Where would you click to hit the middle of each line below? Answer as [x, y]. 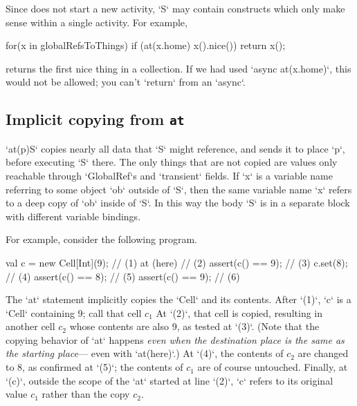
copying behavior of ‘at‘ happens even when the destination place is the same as [175, 339]
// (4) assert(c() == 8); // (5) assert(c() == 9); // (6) [123, 276]
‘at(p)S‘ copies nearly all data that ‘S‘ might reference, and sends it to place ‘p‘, [175, 148]
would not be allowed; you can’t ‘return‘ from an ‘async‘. [126, 82]
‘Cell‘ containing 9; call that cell [74, 312]
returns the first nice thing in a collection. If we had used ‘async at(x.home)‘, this [178, 68]
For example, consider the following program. [101, 239]
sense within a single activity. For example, [97, 22]
